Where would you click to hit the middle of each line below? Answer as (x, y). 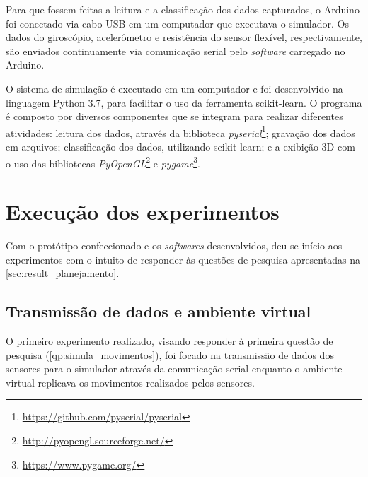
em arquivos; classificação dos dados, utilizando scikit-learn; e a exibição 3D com (180, 146)
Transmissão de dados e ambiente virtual (159, 311)
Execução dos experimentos (143, 212)
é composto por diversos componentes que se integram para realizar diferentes (174, 116)
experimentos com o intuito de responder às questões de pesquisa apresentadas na (183, 259)
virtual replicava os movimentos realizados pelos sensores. (130, 382)
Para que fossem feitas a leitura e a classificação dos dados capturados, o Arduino (183, 9)
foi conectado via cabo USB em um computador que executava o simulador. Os (177, 23)
